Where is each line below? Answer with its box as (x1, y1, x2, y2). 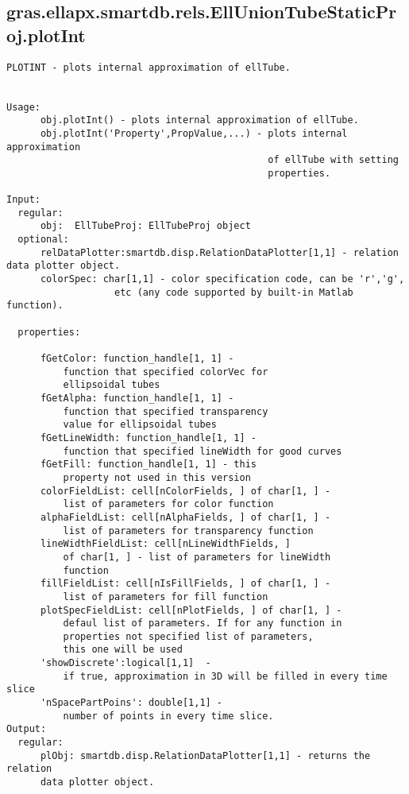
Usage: (6, 101, 41, 113)
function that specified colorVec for (63, 366, 268, 378)
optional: (17, 234, 69, 246)
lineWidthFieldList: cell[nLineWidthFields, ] (40, 538, 291, 550)
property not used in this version (63, 471, 251, 483)
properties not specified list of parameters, (63, 630, 314, 642)
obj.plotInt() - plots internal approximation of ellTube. (40, 114, 359, 126)
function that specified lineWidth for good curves (63, 445, 342, 457)
